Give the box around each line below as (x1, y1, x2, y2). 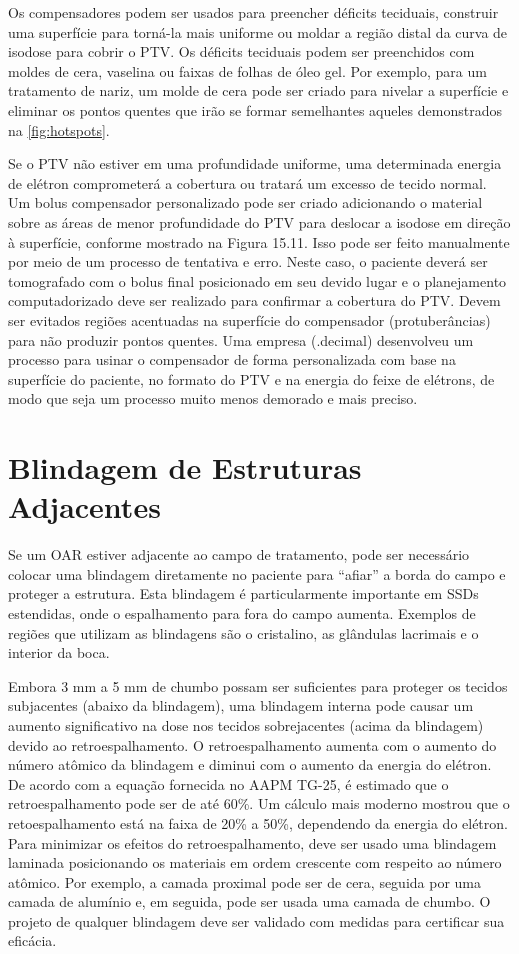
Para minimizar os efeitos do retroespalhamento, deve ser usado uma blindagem (8, 832, 497, 853)
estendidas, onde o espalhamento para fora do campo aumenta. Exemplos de (8, 602, 476, 623)
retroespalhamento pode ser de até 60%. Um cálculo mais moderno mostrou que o (8, 793, 510, 814)
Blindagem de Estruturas (8, 447, 362, 488)
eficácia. (8, 930, 57, 951)
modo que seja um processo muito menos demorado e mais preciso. (8, 388, 418, 409)
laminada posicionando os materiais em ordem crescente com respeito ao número (8, 852, 502, 873)
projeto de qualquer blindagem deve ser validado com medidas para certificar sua (8, 910, 505, 931)
